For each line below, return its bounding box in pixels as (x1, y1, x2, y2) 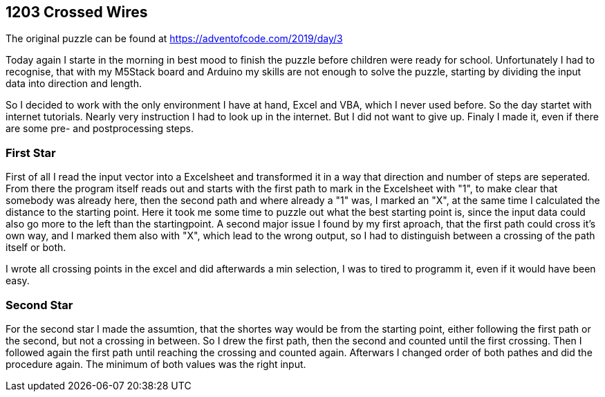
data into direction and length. (6, 77, 142, 90)
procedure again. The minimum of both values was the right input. (6, 358, 306, 370)
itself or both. (6, 241, 66, 254)
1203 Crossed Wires (6, 3, 148, 21)
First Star (6, 145, 56, 160)
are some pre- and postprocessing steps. (6, 122, 194, 135)
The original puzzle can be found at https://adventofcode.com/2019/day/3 (6, 33, 343, 45)
